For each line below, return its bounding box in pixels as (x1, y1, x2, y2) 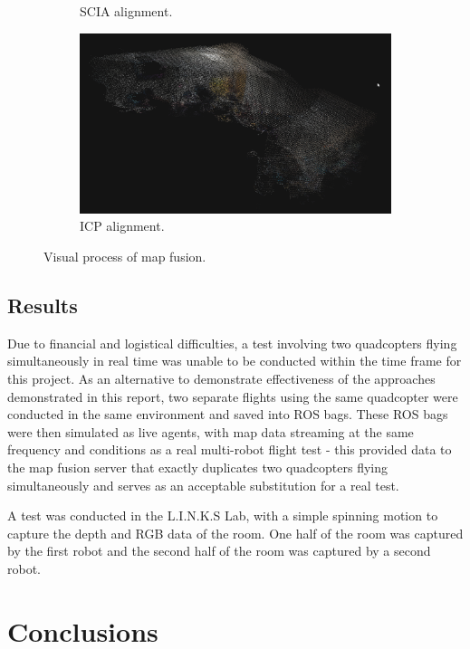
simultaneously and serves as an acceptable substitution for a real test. (7, 475, 399, 494)
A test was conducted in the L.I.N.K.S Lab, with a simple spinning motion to (7, 506, 438, 525)
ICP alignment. (80, 216, 165, 235)
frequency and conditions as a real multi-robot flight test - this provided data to (7, 440, 452, 459)
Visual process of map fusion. (43, 246, 206, 265)
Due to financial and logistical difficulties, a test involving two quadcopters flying (7, 333, 457, 352)
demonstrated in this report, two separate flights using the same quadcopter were (7, 387, 458, 406)
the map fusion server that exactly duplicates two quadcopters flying (7, 457, 388, 476)
